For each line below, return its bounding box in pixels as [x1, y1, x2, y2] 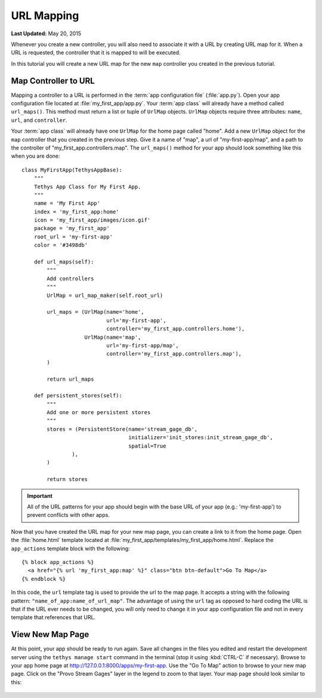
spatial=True [128, 442, 166, 449]
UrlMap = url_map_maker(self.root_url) [47, 292, 163, 299]
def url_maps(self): [33, 259, 94, 265]
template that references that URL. [11, 614, 96, 621]
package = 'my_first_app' [33, 225, 110, 232]
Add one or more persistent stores [47, 409, 151, 416]
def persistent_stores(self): [33, 392, 122, 399]
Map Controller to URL [11, 75, 95, 86]
